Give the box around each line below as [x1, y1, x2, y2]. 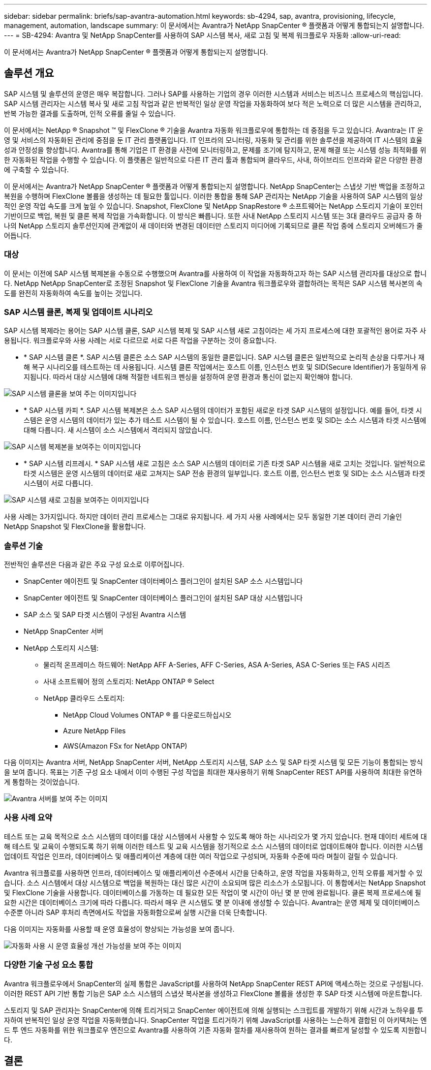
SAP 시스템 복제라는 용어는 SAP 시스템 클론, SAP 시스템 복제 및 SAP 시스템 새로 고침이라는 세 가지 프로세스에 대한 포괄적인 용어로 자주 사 [4, 326, 426, 335]
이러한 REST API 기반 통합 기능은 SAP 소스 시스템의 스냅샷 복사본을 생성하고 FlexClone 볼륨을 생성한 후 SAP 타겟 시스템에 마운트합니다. [4, 989, 422, 998]
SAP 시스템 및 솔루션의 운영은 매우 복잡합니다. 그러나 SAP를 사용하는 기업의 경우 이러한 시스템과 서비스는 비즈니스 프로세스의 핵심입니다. [4, 89, 423, 98]
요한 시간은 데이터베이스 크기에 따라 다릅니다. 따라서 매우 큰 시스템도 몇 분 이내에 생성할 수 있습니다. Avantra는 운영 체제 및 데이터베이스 [4, 898, 420, 907]
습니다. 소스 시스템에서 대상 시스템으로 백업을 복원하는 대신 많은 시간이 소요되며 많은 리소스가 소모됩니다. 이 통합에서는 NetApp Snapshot [4, 878, 426, 887]
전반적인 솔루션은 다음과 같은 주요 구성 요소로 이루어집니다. [4, 560, 185, 569]
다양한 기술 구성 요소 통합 [4, 960, 93, 970]
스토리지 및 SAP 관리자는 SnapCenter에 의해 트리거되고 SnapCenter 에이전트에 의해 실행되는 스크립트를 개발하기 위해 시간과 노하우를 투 [4, 1006, 424, 1014]
